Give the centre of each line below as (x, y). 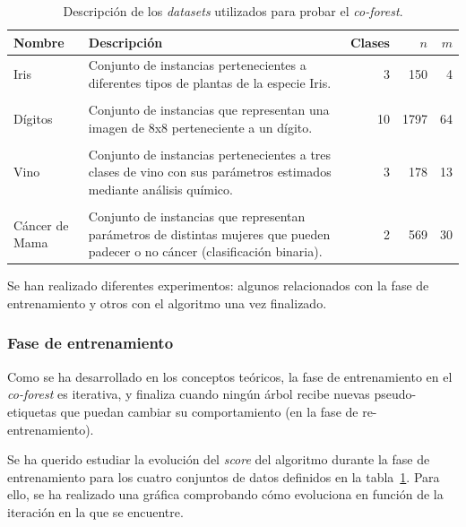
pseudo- (395, 394)
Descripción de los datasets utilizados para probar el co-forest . (233, 11)
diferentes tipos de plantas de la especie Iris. (210, 83)
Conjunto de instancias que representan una (209, 110)
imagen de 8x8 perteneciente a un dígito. (200, 127)
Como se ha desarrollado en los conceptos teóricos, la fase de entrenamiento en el (230, 376)
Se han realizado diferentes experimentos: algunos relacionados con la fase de (218, 285)
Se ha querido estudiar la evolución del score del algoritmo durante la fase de (219, 459)
